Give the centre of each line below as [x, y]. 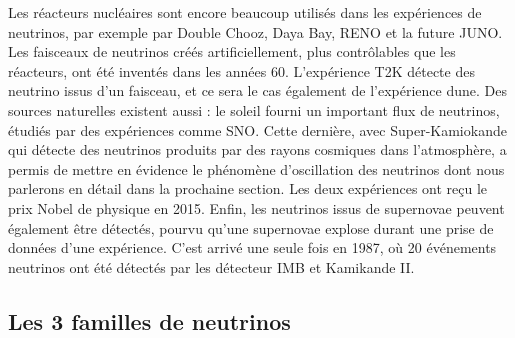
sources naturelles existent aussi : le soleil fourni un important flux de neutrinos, [254, 109]
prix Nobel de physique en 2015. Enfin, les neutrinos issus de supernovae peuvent [256, 207]
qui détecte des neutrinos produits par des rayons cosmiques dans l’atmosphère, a [257, 149]
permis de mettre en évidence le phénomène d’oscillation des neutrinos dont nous [256, 168]
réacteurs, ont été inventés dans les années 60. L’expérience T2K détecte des [241, 70]
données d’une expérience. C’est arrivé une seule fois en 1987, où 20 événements [252, 247]
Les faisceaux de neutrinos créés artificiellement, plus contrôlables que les [232, 51]
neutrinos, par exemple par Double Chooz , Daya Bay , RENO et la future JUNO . [255, 31]
